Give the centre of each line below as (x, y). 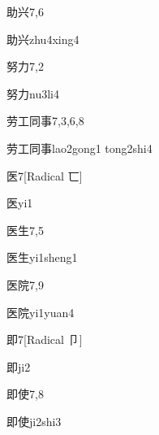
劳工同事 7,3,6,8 (45, 121)
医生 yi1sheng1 (42, 257)
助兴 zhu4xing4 (43, 39)
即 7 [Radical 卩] (45, 339)
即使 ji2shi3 (34, 421)
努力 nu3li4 (33, 93)
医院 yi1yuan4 (41, 312)
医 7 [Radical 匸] (45, 175)
